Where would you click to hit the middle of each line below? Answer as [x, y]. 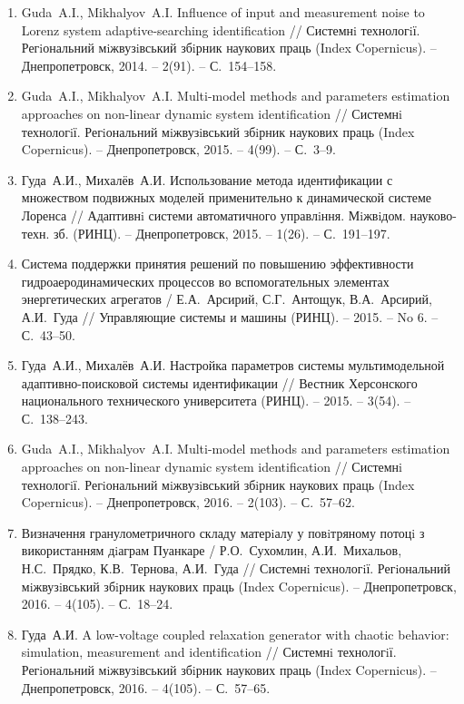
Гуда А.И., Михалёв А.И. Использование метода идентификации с [207, 179]
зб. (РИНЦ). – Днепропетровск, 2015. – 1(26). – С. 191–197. [222, 233]
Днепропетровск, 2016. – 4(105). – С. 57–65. [146, 687]
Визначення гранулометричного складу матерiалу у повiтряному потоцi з [223, 532]
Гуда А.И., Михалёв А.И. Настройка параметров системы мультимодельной [233, 365]
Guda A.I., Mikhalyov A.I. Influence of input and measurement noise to [223, 12]
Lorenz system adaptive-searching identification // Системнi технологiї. [221, 29]
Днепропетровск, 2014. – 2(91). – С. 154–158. [149, 65]
